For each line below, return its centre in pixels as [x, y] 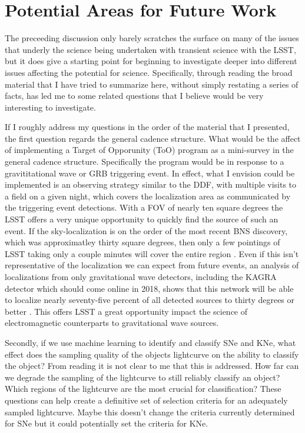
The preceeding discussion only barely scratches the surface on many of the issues [152, 38]
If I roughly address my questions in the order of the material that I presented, [147, 127]
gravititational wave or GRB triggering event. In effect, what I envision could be [150, 173]
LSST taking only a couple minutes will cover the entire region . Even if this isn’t [152, 253]
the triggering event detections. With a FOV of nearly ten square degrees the [144, 207]
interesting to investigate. [50, 107]
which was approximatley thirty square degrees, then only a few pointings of [142, 242]
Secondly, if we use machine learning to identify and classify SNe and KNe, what [150, 342]
